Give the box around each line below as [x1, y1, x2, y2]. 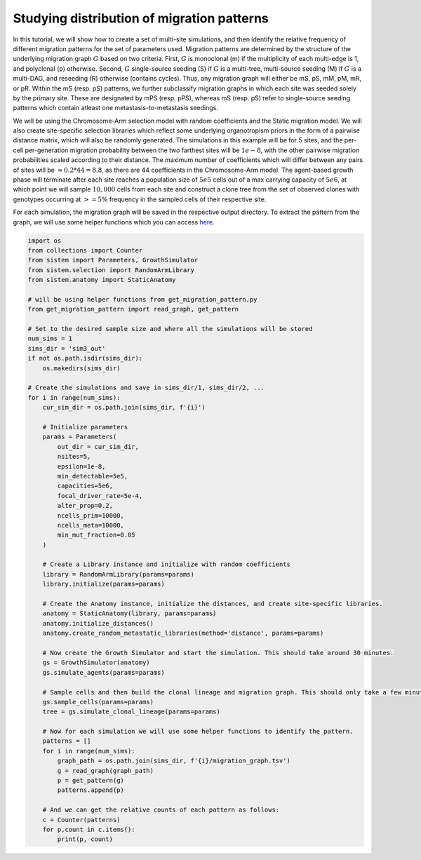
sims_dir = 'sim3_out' [27, 344, 106, 352]
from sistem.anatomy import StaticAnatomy [27, 276, 176, 284]
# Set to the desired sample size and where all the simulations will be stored [27, 325, 313, 333]
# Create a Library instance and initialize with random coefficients [42, 560, 291, 568]
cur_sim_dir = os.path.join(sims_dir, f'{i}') [42, 403, 206, 412]
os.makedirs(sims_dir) [42, 364, 121, 372]
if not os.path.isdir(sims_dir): [27, 354, 143, 363]
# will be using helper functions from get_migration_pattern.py [27, 295, 258, 303]
